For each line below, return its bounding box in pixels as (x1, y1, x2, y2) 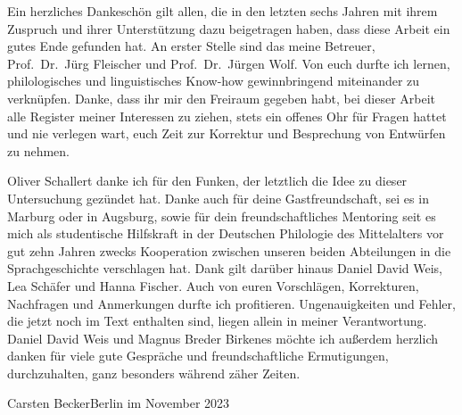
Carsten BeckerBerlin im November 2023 (7, 394, 230, 412)
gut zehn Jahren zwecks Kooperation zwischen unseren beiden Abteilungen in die (7, 241, 451, 260)
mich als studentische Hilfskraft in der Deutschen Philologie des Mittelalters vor (7, 224, 444, 243)
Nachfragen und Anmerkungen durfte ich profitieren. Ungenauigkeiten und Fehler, (7, 294, 456, 312)
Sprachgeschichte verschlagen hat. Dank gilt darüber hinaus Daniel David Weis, (7, 259, 442, 278)
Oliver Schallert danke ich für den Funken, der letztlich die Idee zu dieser (7, 171, 408, 190)
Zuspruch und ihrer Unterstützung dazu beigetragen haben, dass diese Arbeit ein (7, 19, 450, 37)
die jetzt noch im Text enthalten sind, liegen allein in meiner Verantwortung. (7, 311, 427, 330)
